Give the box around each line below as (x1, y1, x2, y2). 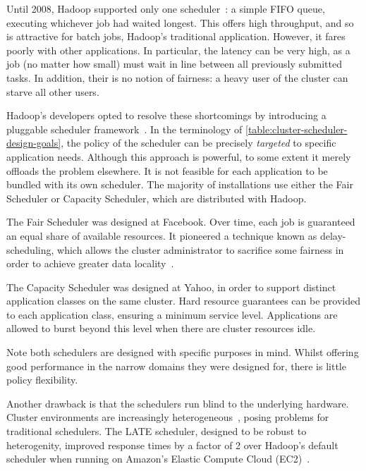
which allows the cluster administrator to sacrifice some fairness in (57, 242, 344, 257)
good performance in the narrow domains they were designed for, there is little (6, 358, 346, 373)
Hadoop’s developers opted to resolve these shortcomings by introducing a (6, 108, 327, 123)
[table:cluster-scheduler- (245, 121, 348, 136)
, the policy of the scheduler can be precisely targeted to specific (61, 135, 336, 150)
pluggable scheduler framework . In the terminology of (6, 121, 243, 136)
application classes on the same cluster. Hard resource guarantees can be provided (6, 293, 361, 308)
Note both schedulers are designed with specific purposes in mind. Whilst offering (6, 345, 359, 360)
